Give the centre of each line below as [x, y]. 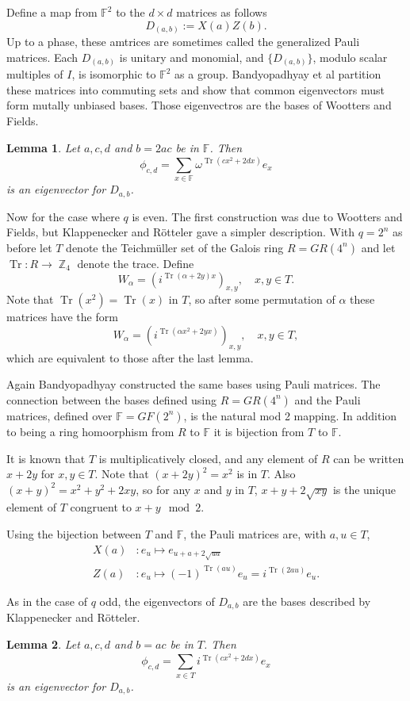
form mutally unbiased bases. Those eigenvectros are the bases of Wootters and [199, 105]
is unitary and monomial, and [192, 57]
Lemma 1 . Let [43, 147]
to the [130, 12]
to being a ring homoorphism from [90, 431]
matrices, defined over [59, 415]
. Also [282, 474]
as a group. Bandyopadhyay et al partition [278, 74]
